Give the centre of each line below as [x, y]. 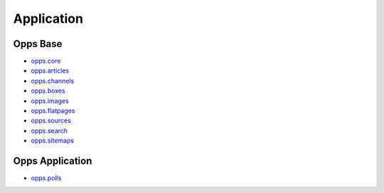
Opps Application [53, 161]
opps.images [50, 100]
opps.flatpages [53, 111]
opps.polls [46, 178]
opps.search [49, 130]
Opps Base [38, 44]
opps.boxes [48, 91]
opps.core [46, 61]
